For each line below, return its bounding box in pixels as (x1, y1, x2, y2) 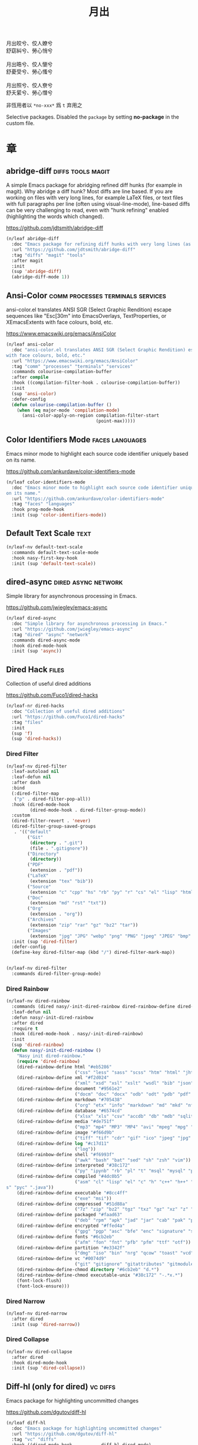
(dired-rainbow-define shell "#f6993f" (16, 1151, 115, 1157)
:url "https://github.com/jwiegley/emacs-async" (11, 626, 133, 632)
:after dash (11, 779, 41, 786)
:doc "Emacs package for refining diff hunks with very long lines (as (11, 241, 192, 248)
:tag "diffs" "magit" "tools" (11, 252, 85, 258)
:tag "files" (11, 719, 44, 725)
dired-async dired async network (6, 577, 123, 587)
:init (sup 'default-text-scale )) (11, 561, 96, 567)
